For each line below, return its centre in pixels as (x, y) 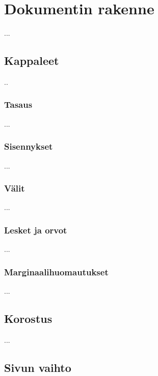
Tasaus (18, 104)
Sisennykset (29, 146)
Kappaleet (32, 61)
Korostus (28, 318)
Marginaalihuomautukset (56, 272)
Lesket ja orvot (36, 230)
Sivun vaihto (38, 367)
